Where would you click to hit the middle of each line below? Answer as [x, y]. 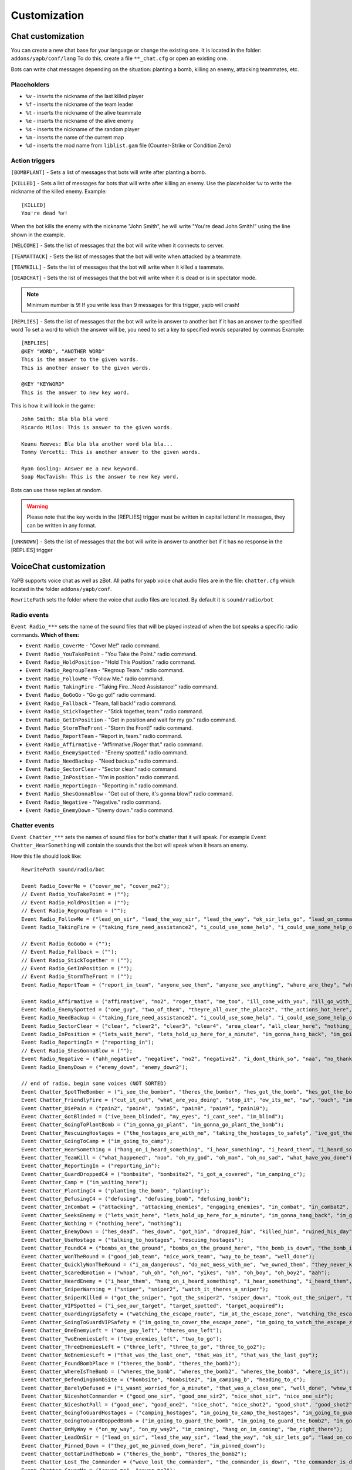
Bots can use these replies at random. [57, 490]
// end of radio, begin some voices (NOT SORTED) [94, 1084]
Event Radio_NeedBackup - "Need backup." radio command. [102, 761]
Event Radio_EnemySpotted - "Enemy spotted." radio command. [107, 753]
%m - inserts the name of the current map [75, 137]
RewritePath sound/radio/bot [63, 870]
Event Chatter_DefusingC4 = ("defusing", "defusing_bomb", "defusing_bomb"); [136, 1199]
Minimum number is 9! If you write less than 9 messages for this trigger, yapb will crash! [133, 305]
